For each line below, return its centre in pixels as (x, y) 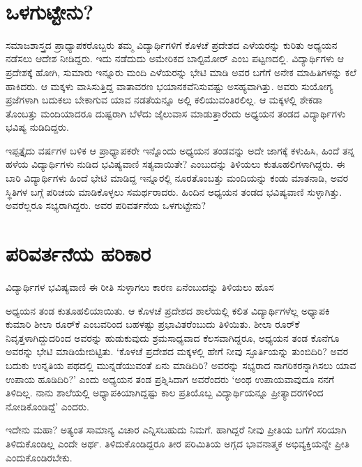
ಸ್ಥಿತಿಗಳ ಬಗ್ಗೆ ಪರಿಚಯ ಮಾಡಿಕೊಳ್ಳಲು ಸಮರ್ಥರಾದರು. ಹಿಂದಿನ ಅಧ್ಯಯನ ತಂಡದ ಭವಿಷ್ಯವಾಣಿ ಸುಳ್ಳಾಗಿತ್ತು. (174, 191)
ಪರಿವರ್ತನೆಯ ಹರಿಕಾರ (78, 253)
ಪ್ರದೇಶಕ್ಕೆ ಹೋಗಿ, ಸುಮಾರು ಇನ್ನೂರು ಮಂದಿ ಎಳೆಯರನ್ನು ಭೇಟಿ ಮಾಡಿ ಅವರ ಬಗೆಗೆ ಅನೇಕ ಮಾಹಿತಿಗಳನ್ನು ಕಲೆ (181, 72)
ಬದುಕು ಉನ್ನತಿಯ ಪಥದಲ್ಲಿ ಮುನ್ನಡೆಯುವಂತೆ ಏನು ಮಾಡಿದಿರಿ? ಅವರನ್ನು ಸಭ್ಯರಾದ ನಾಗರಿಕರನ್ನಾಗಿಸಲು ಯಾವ (181, 365)
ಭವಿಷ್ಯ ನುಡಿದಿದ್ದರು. (37, 127)
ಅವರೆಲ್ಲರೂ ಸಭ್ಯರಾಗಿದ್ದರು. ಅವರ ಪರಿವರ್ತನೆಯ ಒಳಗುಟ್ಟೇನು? (106, 205)
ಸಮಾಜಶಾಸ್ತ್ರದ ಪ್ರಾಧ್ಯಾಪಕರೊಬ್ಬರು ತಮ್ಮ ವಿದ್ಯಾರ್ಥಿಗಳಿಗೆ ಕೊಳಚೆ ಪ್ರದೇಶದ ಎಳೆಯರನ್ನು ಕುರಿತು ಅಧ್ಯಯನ (172, 44)
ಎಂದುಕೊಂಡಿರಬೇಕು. (39, 457)
